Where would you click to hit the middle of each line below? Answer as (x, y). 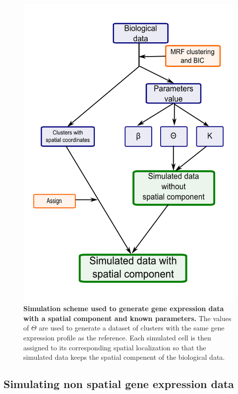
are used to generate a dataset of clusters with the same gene (132, 328)
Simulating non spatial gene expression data (119, 384)
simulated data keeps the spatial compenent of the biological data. (124, 357)
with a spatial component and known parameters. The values (127, 318)
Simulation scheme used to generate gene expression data (124, 308)
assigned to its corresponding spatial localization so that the (115, 347)
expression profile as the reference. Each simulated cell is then (117, 338)
